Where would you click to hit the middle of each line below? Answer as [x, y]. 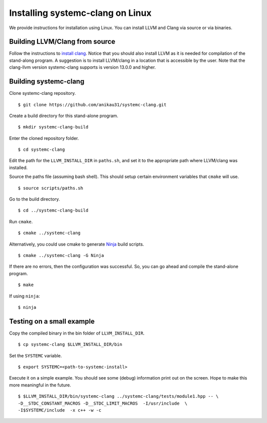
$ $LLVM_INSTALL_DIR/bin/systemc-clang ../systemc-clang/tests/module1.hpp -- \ [118, 396]
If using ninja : [24, 296]
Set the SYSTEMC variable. [36, 355]
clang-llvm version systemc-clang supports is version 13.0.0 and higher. [82, 67]
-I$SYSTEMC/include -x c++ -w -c [60, 410]
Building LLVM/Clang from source [62, 42]
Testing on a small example [52, 321]
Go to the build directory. [35, 199]
